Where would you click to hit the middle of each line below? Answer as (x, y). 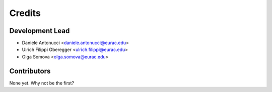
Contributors (30, 71)
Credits (25, 13)
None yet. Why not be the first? (42, 83)
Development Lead (40, 31)
